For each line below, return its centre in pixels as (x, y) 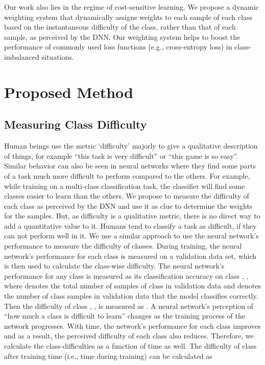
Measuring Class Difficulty (76, 124)
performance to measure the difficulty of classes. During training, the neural (123, 246)
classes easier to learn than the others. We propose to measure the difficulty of (127, 196)
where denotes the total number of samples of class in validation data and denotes (132, 286)
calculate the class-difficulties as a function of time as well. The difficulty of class (130, 346)
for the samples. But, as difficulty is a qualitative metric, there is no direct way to (132, 216)
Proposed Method (69, 92)
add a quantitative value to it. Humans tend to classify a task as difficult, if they (130, 225)
